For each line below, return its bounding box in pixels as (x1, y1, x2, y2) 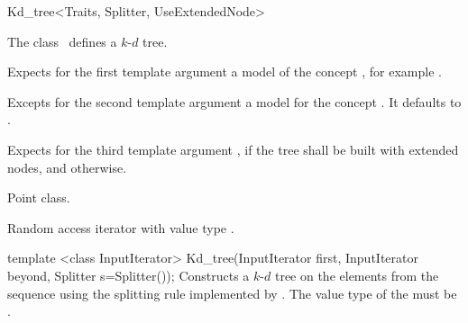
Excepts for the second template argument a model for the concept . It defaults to (7, 92, 462, 111)
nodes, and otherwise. (7, 157, 127, 176)
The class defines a (7, 31, 117, 50)
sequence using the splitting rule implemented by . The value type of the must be (7, 283, 457, 302)
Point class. (7, 188, 70, 207)
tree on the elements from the (274, 265, 439, 284)
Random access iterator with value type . (7, 218, 234, 237)
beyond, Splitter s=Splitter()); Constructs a (7, 265, 250, 284)
